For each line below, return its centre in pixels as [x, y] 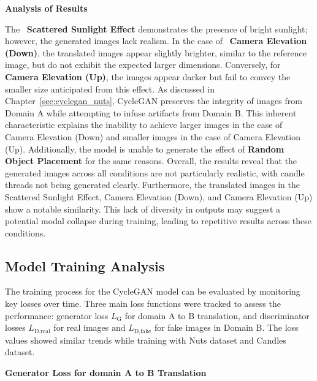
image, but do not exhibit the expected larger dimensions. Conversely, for [143, 65]
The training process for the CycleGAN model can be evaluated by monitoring [153, 291]
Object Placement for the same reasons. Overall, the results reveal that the [151, 161]
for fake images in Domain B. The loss [226, 327]
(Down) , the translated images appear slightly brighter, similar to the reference [156, 52]
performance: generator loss [57, 315]
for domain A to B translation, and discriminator [217, 315]
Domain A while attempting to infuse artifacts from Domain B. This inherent [151, 112]
